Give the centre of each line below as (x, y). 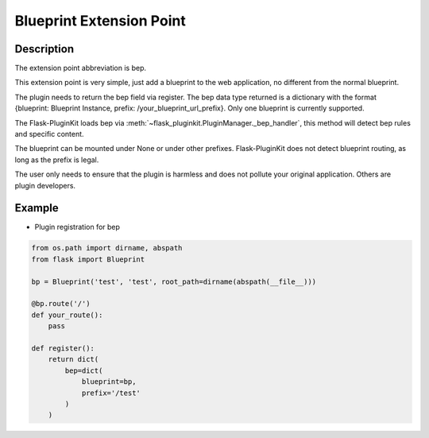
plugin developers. (45, 185)
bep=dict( (84, 370)
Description (44, 49)
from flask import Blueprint (88, 259)
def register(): (63, 348)
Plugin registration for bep (77, 227)
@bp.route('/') (61, 304)
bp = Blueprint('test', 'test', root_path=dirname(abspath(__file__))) (174, 281)
